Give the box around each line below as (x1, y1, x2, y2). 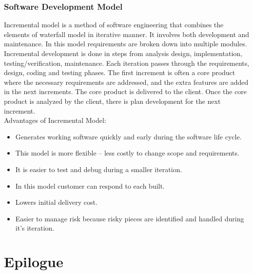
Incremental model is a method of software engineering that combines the (4, 20, 224, 30)
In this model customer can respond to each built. (15, 180, 165, 191)
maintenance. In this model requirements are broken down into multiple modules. (4, 39, 247, 49)
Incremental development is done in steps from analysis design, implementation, (4, 48, 242, 58)
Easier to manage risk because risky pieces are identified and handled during (15, 213, 244, 223)
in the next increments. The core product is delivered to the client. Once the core (4, 86, 247, 97)
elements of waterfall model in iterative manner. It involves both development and (4, 29, 250, 39)
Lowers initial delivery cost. (15, 197, 97, 207)
